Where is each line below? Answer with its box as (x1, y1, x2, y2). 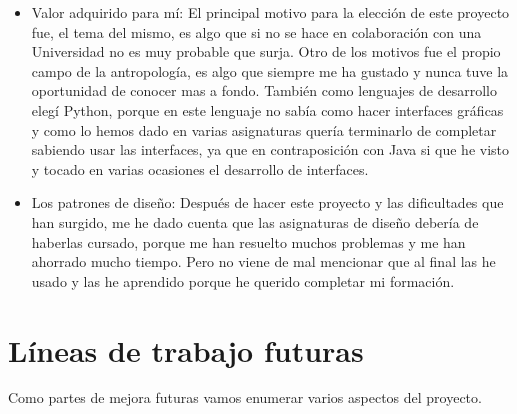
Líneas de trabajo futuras (8, 329, 364, 370)
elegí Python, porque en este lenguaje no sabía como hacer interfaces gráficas (31, 99, 504, 120)
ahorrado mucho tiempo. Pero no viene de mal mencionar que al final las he (31, 251, 496, 272)
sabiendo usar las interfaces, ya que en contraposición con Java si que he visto (31, 139, 509, 160)
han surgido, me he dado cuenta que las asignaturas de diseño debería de (31, 211, 479, 232)
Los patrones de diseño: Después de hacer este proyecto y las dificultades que (31, 192, 504, 213)
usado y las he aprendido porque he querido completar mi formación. (31, 270, 455, 291)
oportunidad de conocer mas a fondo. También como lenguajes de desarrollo (31, 80, 497, 101)
